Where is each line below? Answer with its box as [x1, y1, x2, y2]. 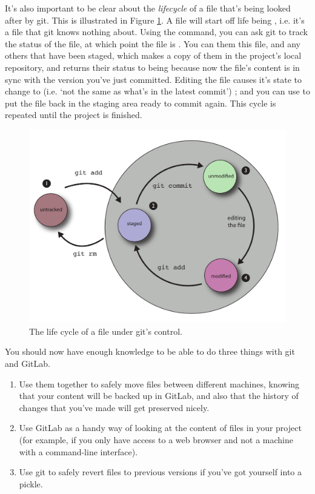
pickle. [19, 477, 43, 490]
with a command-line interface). [19, 445, 138, 458]
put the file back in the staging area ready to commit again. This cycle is [5, 96, 276, 109]
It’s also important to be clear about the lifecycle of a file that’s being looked [5, 2, 291, 14]
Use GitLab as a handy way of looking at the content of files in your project [19, 421, 302, 434]
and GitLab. [5, 357, 50, 369]
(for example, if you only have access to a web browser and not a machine [19, 433, 293, 446]
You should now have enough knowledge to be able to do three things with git [5, 345, 295, 358]
